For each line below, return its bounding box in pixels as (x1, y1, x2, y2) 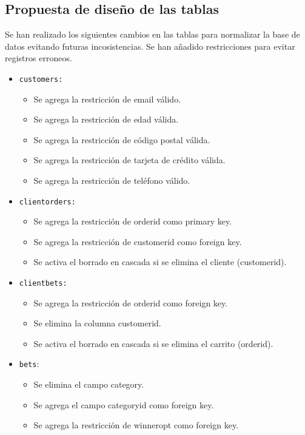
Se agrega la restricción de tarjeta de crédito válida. (33, 153, 226, 166)
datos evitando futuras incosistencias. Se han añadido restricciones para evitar (5, 39, 295, 52)
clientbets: (19, 279, 67, 288)
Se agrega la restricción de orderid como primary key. (33, 215, 232, 228)
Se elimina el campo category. (33, 378, 144, 391)
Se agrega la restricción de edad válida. (33, 113, 179, 126)
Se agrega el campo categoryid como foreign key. (33, 398, 214, 411)
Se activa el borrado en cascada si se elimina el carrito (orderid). (33, 337, 273, 349)
